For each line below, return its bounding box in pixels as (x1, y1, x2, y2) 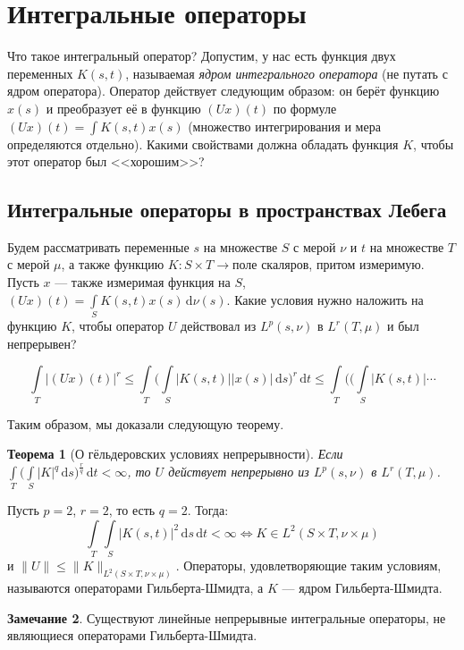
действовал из (181, 317, 257, 334)
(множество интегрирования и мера (188, 116, 381, 135)
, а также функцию (61, 255, 165, 274)
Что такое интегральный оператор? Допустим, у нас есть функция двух (7, 46, 396, 65)
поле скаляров (232, 259, 309, 273)
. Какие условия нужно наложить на (226, 290, 424, 308)
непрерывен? (7, 333, 77, 352)
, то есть (108, 501, 156, 519)
